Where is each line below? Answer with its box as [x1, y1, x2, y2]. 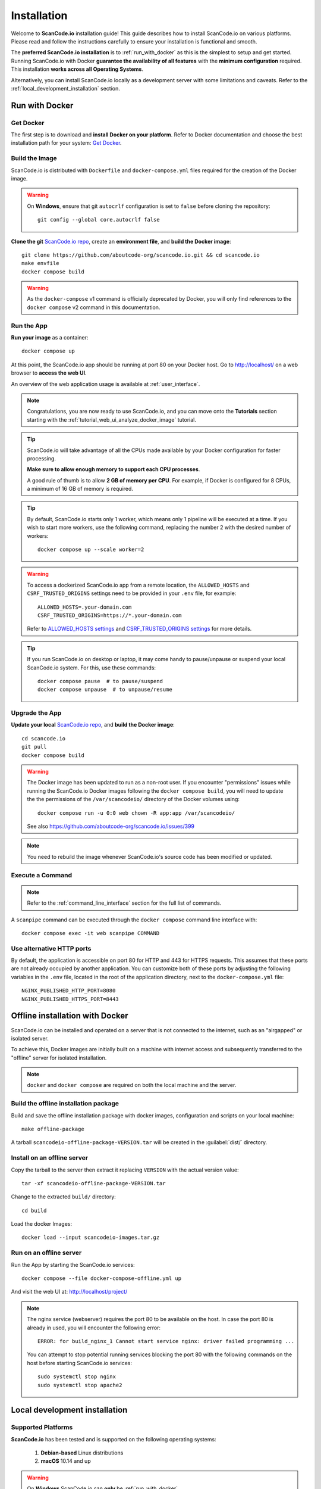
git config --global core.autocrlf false [37, 216, 160, 223]
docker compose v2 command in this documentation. [27, 304, 160, 311]
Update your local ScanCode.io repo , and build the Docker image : [11, 721, 175, 728]
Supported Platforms [11, 1423, 73, 1432]
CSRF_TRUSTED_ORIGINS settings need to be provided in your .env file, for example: [27, 590, 237, 597]
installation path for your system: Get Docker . [11, 139, 122, 147]
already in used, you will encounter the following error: [27, 1324, 160, 1331]
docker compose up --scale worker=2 [37, 546, 144, 553]
